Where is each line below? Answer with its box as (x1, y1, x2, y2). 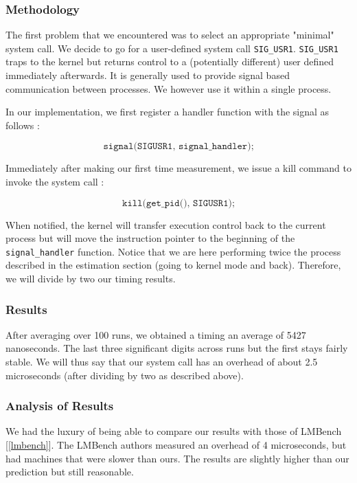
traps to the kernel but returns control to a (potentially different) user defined (5, 54, 334, 69)
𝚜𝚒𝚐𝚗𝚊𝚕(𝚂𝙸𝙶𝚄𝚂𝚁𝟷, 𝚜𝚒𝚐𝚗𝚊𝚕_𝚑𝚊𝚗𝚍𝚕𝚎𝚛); (103, 142, 254, 152)
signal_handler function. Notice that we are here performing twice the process (5, 244, 341, 258)
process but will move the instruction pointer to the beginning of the (5, 231, 295, 245)
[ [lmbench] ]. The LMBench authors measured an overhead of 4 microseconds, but (5, 438, 347, 452)
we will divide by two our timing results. (5, 271, 176, 286)
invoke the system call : (5, 175, 104, 189)
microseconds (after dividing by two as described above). (5, 368, 244, 382)
